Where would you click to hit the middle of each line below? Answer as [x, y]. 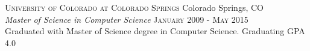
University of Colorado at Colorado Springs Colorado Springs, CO [134, 7]
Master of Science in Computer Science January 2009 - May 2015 [127, 19]
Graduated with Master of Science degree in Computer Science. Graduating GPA [155, 31]
